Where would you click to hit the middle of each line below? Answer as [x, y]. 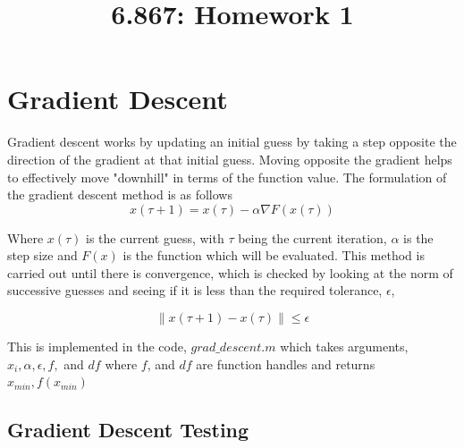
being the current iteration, [312, 237]
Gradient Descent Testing [128, 430]
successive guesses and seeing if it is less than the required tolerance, [195, 290]
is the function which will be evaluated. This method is [274, 255]
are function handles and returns [286, 363]
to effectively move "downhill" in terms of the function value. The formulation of [227, 177]
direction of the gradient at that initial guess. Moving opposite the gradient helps [230, 159]
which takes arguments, [344, 347]
